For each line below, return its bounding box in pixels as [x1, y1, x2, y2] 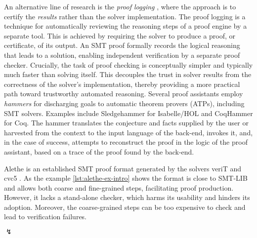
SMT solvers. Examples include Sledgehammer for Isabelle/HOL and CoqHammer [4, 108, 253, 118]
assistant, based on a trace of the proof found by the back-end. [4, 146, 194, 157]
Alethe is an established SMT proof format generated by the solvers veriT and [4, 163, 242, 173]
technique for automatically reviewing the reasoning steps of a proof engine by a [4, 21, 247, 31]
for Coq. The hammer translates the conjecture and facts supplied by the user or [4, 118, 249, 128]
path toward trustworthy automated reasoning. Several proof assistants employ [4, 88, 243, 99]
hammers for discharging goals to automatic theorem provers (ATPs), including [4, 98, 245, 108]
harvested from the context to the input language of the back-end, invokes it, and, [4, 127, 253, 137]
